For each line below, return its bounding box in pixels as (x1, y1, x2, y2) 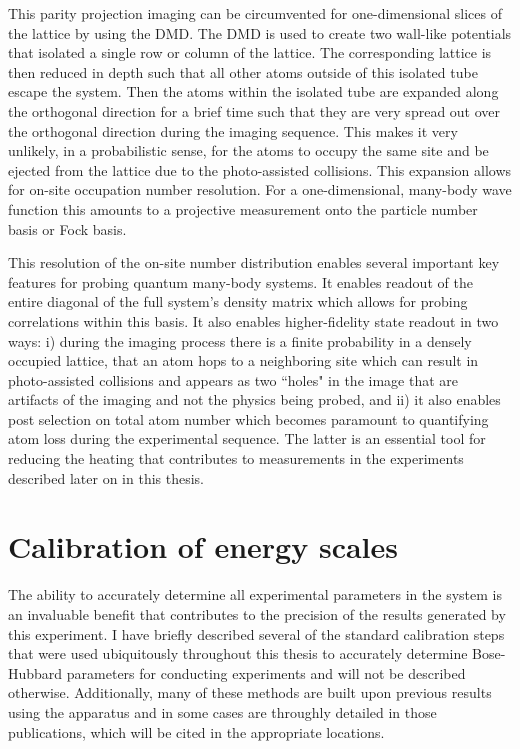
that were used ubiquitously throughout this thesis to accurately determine (8, 643, 468, 664)
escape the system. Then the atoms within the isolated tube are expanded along (8, 81, 499, 102)
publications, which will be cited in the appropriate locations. (8, 721, 385, 742)
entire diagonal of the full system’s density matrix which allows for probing (8, 291, 468, 312)
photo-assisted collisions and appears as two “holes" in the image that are (8, 369, 459, 390)
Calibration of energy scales (8, 526, 398, 567)
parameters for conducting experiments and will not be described (66, 662, 466, 683)
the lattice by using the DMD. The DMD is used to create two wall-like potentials (8, 22, 512, 43)
